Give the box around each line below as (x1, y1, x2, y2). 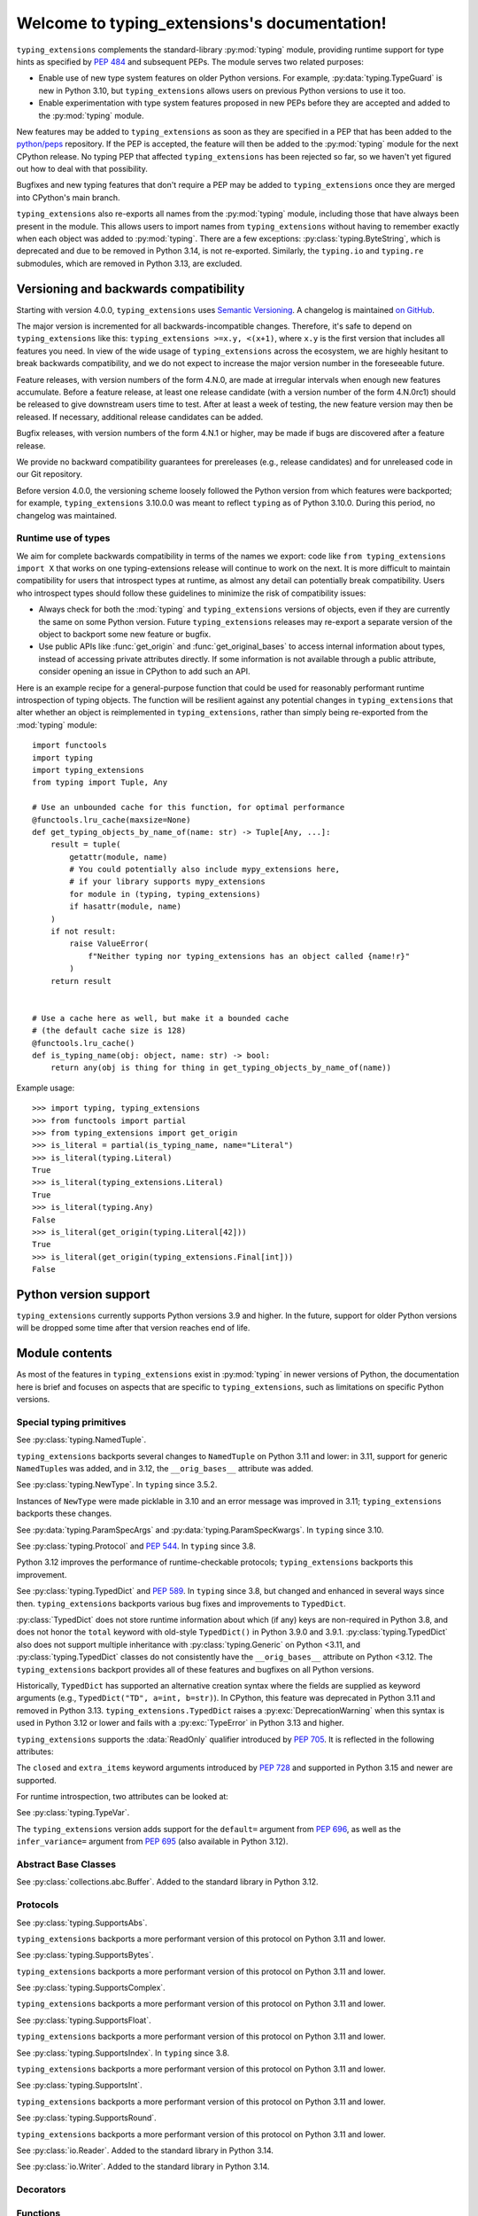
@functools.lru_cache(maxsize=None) (32, 815, 191, 824)
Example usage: (16, 1082, 75, 1093)
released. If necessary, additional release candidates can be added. (16, 411, 264, 422)
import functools (32, 740, 107, 751)
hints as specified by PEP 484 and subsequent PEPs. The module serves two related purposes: (16, 56, 365, 66)
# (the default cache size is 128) (32, 1026, 187, 1036)
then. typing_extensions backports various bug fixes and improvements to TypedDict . (16, 1598, 347, 1609)
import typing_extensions (32, 765, 145, 775)
